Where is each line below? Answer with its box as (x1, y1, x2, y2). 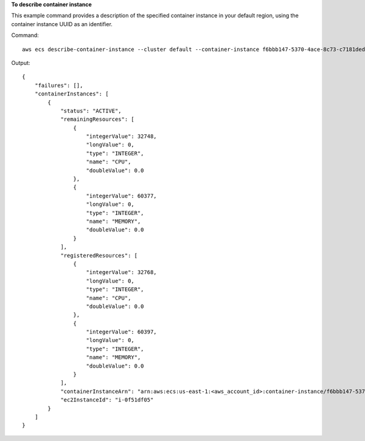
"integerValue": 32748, (86, 133, 158, 140)
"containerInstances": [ (34, 91, 109, 97)
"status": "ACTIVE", (60, 107, 122, 114)
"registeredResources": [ (60, 252, 138, 259)
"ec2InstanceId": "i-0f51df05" (60, 397, 154, 403)
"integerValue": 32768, (86, 269, 158, 276)
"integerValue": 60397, (86, 329, 158, 335)
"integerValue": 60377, (86, 192, 158, 199)
